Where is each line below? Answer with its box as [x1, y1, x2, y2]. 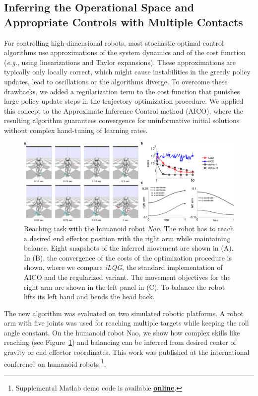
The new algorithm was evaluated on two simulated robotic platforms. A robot [4, 308, 244, 318]
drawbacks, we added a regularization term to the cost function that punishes [4, 86, 240, 96]
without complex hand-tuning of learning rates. [4, 125, 148, 135]
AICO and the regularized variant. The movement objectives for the [24, 271, 231, 282]
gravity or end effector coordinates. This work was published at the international [4, 347, 250, 357]
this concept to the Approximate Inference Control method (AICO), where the [4, 105, 244, 116]
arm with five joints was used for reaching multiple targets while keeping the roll [4, 318, 249, 328]
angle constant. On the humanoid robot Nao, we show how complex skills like [4, 327, 240, 337]
